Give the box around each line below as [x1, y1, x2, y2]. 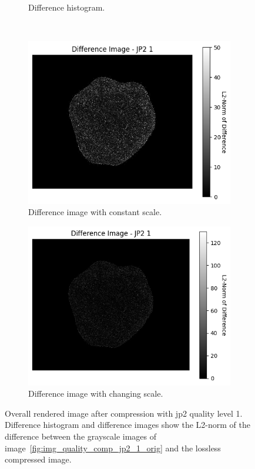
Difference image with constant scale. [28, 206, 162, 218]
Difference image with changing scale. [28, 387, 163, 400]
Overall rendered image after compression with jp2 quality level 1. [5, 407, 243, 419]
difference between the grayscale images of [5, 430, 157, 442]
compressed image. [5, 453, 72, 465]
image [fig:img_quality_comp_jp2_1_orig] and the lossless [5, 441, 221, 454]
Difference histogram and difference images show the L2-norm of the [5, 418, 250, 431]
